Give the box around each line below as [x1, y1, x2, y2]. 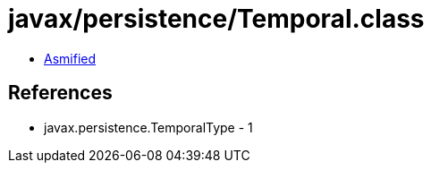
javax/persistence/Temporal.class [8, 4, 425, 34]
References [8, 81, 113, 105]
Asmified [44, 50, 97, 66]
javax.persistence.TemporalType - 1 [44, 119, 253, 135]
